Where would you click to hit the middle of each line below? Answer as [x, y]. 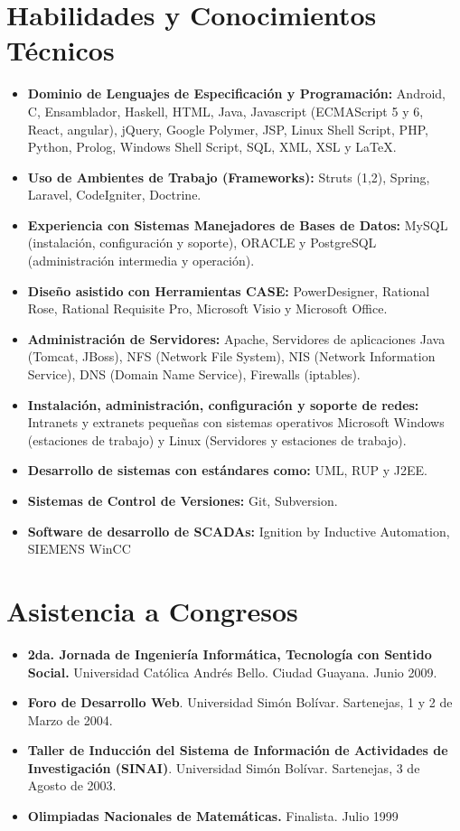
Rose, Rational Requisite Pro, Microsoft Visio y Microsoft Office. [207, 308]
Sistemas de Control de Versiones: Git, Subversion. [183, 500]
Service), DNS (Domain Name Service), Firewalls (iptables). [194, 374]
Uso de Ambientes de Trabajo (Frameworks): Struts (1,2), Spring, [229, 177]
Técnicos [61, 50]
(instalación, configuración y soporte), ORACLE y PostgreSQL [202, 243]
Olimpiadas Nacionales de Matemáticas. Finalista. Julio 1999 [213, 816]
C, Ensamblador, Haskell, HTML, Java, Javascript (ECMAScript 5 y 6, [225, 111]
